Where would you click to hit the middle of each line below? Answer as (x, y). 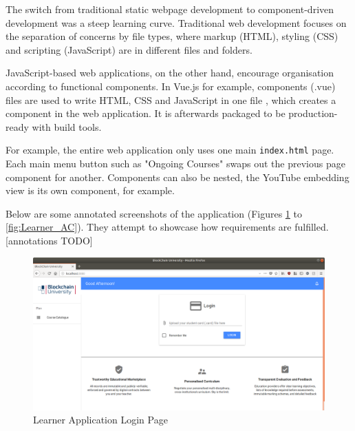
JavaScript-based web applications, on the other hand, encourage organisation (170, 73)
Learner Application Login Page (100, 420)
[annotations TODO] (49, 240)
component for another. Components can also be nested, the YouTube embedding (177, 177)
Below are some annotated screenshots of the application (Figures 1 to (154, 213)
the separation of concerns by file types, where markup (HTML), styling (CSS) (172, 36)
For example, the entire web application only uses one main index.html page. (170, 150)
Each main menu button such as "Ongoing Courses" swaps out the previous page (175, 163)
